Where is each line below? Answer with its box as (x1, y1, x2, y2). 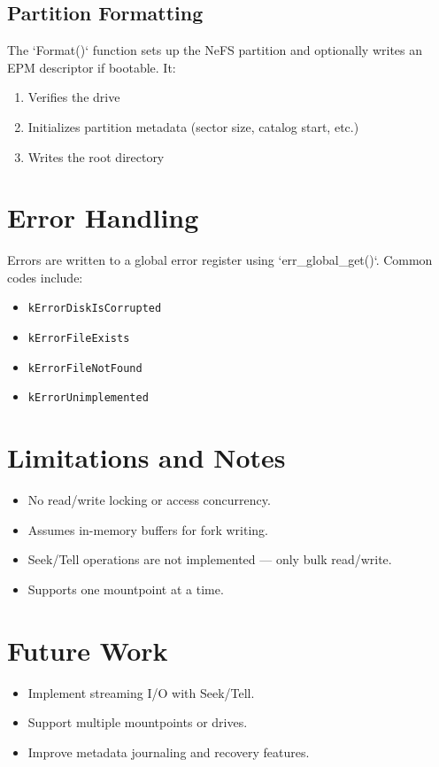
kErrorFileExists (27, 332, 130, 345)
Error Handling (7, 199, 199, 236)
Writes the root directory (27, 147, 165, 166)
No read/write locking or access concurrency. (27, 491, 271, 509)
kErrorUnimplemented (27, 391, 149, 405)
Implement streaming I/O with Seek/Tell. (27, 683, 255, 701)
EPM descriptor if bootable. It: (7, 58, 176, 76)
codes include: (7, 267, 83, 286)
